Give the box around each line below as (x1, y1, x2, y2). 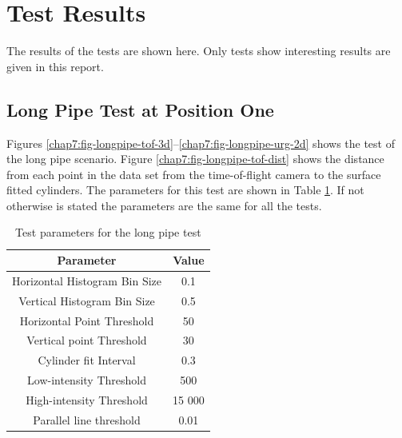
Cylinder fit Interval (38, 352, 136, 368)
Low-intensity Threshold (27, 372, 146, 388)
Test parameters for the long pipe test (15, 224, 201, 241)
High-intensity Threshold (26, 391, 148, 408)
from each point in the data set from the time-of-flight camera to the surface (6, 165, 381, 182)
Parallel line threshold (33, 411, 141, 428)
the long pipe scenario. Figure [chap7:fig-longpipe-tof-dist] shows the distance (6, 150, 384, 167)
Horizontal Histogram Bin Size (12, 272, 162, 289)
